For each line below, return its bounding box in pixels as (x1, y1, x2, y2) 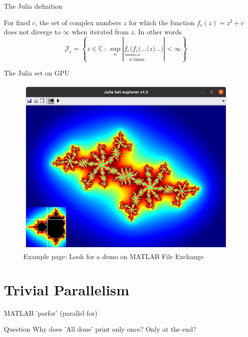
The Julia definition (4, 1, 62, 11)
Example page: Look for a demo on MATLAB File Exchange (23, 251, 204, 261)
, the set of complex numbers (35, 17, 122, 27)
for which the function (128, 17, 195, 27)
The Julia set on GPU (4, 68, 70, 78)
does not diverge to (4, 27, 61, 37)
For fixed (4, 17, 31, 27)
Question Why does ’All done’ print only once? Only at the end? (4, 324, 196, 334)
